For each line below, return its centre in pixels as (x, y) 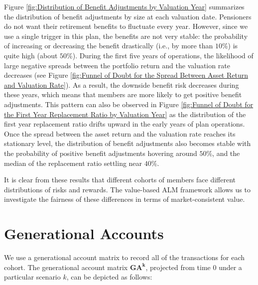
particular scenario (32, 277)
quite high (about (31, 55)
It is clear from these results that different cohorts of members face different (120, 180)
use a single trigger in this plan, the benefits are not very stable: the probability (126, 36)
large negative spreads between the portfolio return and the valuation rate (117, 65)
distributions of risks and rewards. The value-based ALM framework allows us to (127, 189)
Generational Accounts (84, 233)
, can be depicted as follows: (109, 277)
